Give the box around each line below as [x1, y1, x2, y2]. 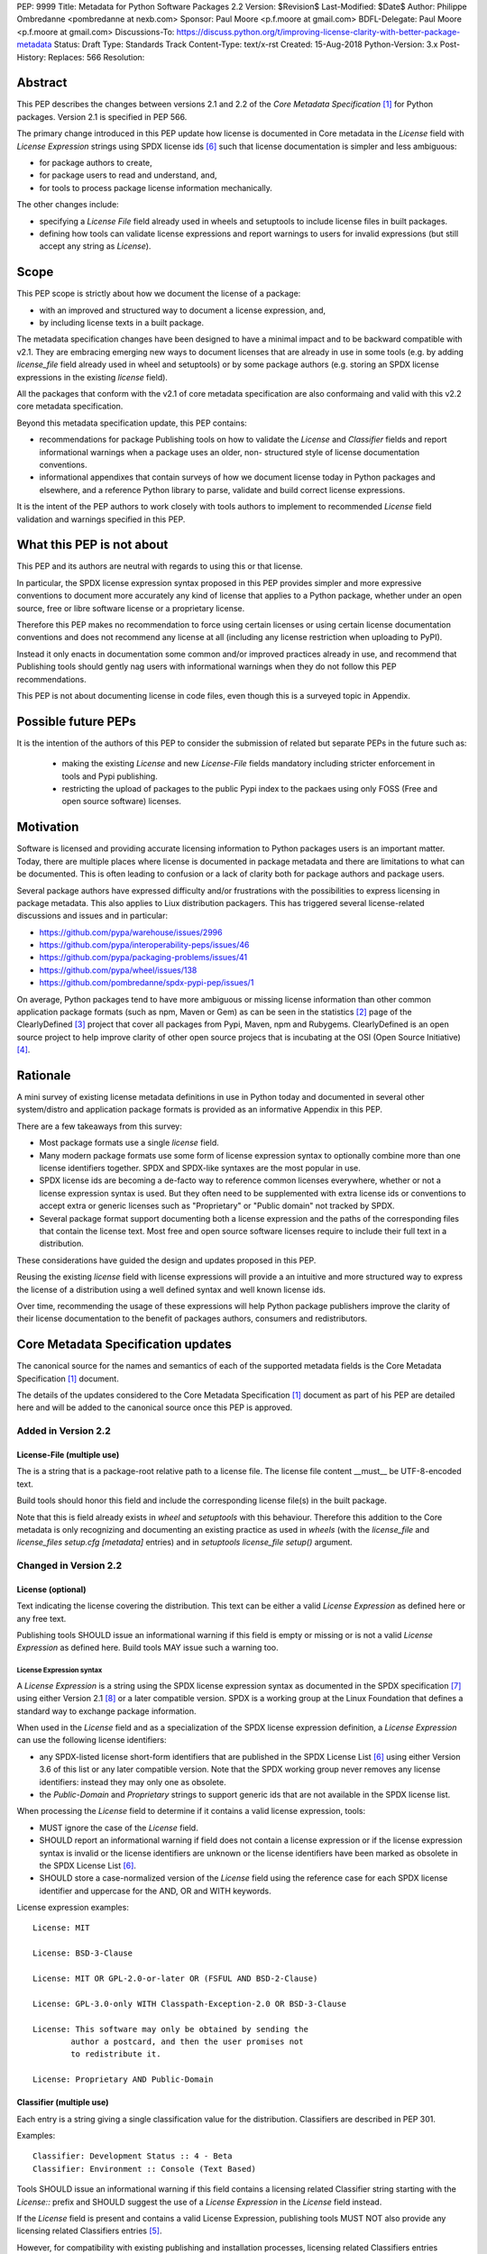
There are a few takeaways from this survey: [16, 1121, 182, 1132]
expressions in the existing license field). [16, 371, 169, 382]
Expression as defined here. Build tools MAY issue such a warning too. [16, 1642, 279, 1654]
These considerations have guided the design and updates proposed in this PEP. [16, 1254, 317, 1266]
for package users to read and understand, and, [39, 170, 217, 180]
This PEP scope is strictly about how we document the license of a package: [16, 289, 301, 299]
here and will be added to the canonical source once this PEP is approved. [16, 1402, 293, 1413]
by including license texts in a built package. [39, 317, 205, 328]
